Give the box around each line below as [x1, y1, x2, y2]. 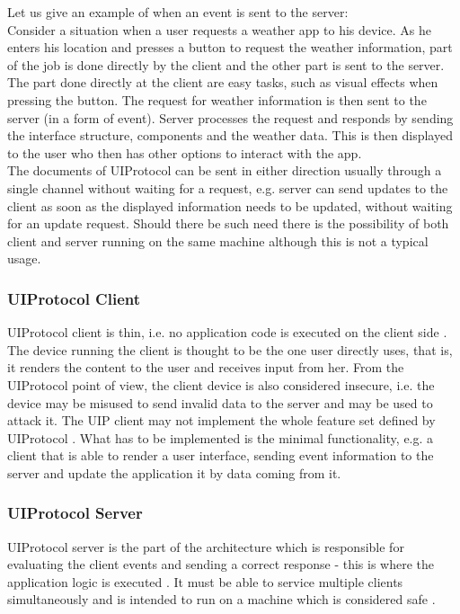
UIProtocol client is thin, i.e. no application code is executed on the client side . [7, 323, 447, 342]
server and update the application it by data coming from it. [7, 463, 341, 482]
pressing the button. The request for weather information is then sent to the [7, 90, 427, 109]
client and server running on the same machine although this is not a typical [7, 231, 429, 250]
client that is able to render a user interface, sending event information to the [7, 446, 434, 465]
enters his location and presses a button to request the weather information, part [7, 38, 453, 57]
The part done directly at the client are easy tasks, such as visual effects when [7, 73, 438, 92]
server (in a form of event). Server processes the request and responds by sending [7, 108, 454, 127]
